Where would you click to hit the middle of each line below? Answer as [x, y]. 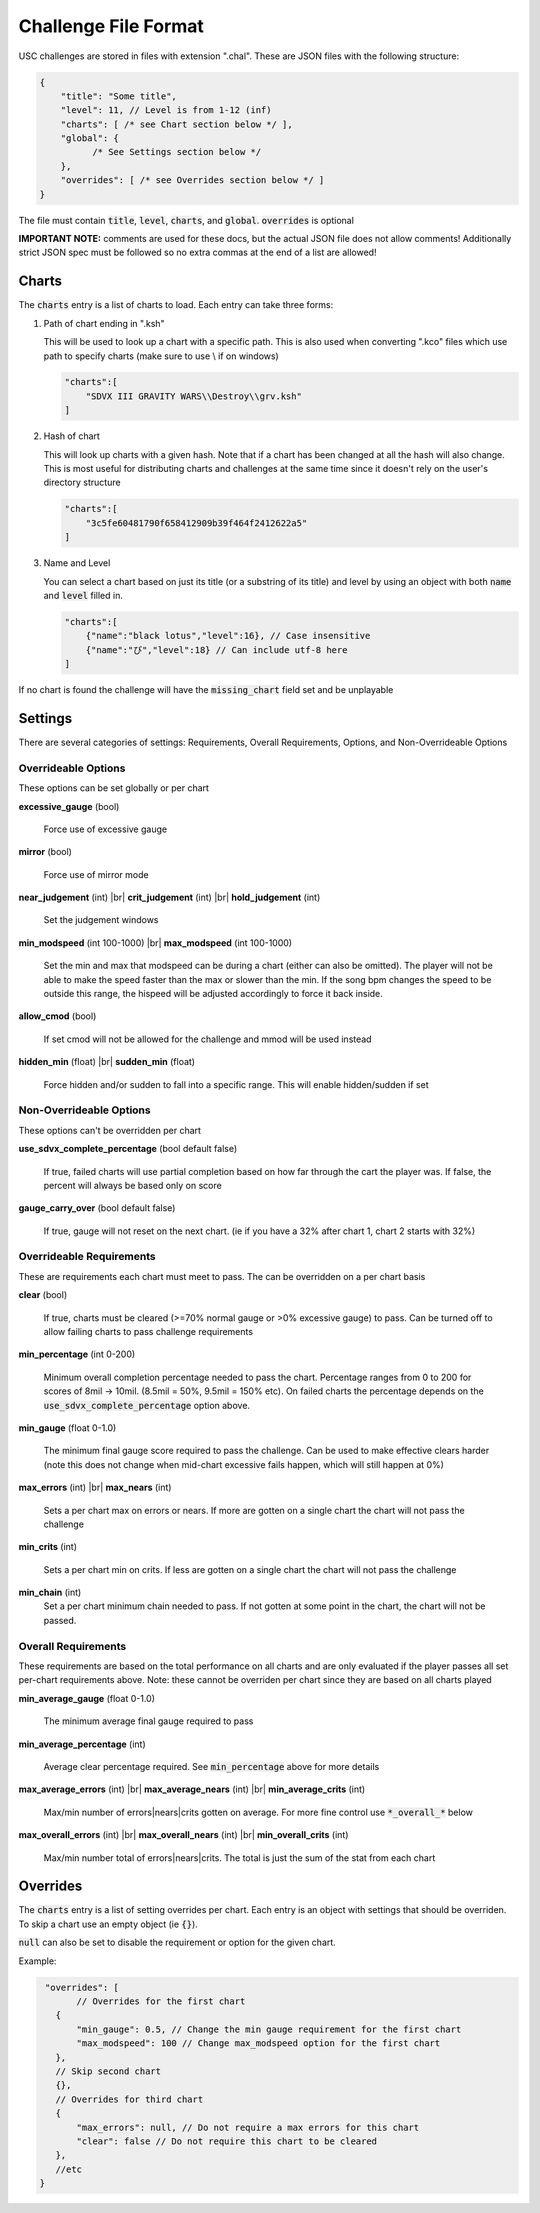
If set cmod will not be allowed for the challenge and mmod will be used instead [207, 1039]
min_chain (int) [50, 1592]
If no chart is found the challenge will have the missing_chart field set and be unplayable [206, 690]
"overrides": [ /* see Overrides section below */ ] [192, 180]
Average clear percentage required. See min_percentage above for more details [211, 1766]
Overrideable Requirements [87, 1257]
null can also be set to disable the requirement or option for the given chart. [177, 1942]
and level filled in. [83, 595]
